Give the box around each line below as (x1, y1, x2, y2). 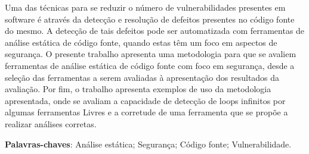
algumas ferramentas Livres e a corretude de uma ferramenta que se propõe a (5, 106, 288, 118)
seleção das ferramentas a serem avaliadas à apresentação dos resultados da (5, 71, 280, 83)
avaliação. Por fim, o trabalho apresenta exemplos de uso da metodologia (5, 83, 271, 95)
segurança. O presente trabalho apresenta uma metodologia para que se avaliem (5, 48, 296, 60)
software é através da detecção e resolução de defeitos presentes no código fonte (5, 12, 295, 25)
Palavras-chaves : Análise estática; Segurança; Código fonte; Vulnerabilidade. (5, 137, 292, 150)
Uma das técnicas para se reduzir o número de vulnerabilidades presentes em (5, 1, 286, 13)
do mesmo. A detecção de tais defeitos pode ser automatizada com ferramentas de (5, 24, 305, 37)
